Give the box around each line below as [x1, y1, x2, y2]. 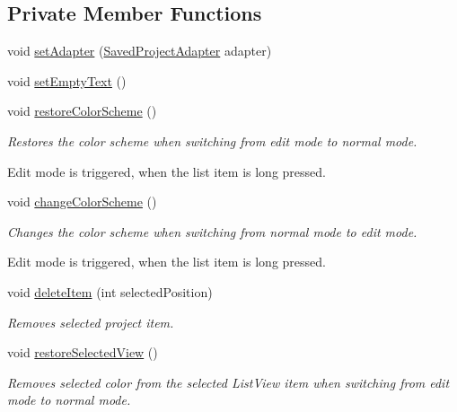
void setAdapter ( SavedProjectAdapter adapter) [7, 41, 272, 60]
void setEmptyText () [7, 71, 127, 90]
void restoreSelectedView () [7, 343, 158, 362]
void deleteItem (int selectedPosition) [7, 282, 213, 301]
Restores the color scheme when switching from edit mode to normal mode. [7, 131, 417, 150]
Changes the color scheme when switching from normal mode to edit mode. [7, 222, 417, 241]
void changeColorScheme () [7, 192, 157, 211]
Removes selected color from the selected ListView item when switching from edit [7, 373, 450, 391]
